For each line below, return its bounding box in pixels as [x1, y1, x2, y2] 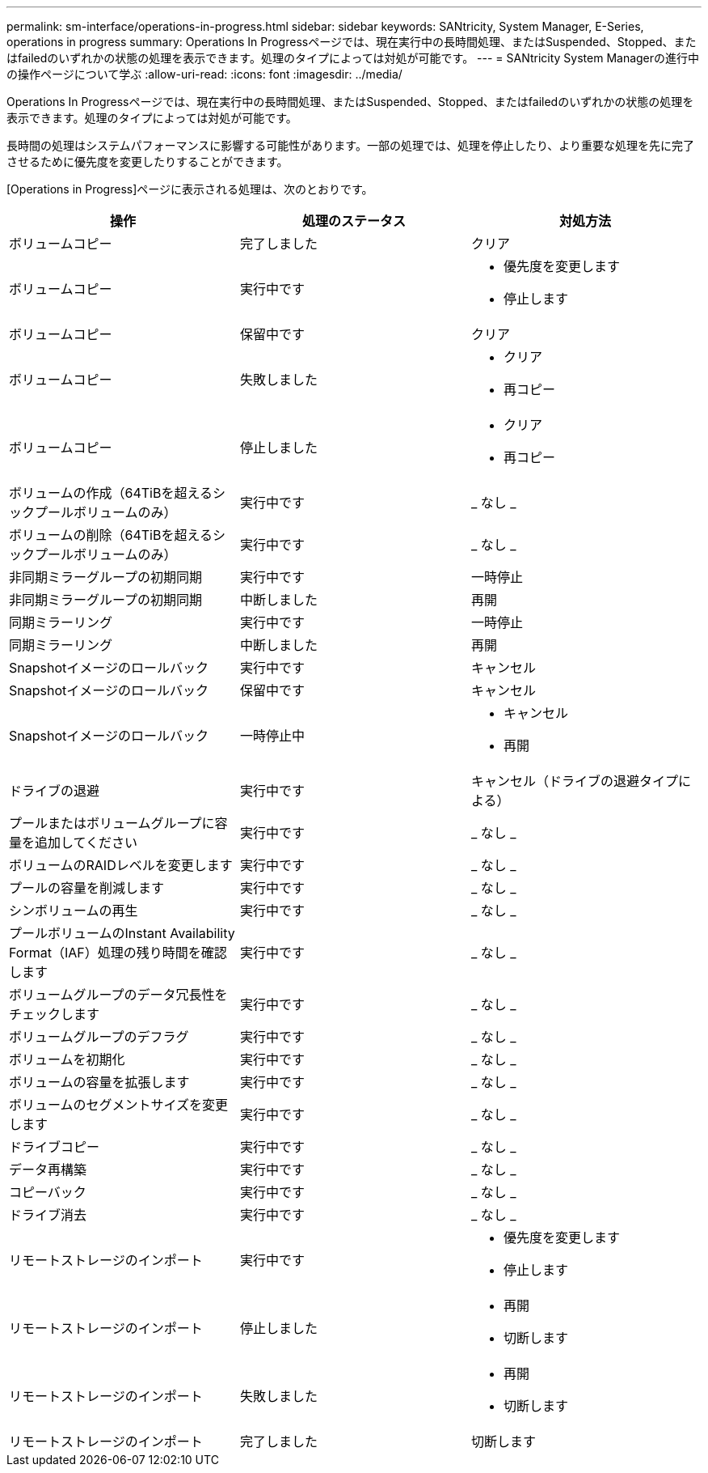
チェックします [9, 1006, 100, 1022]
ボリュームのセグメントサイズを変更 [9, 1097, 229, 1113]
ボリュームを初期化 [9, 1051, 125, 1068]
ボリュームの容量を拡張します [9, 1074, 190, 1090]
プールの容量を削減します [9, 880, 165, 896]
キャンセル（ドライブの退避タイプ [470, 773, 678, 789]
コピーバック [9, 1184, 86, 1200]
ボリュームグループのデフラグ [9, 1029, 189, 1045]
